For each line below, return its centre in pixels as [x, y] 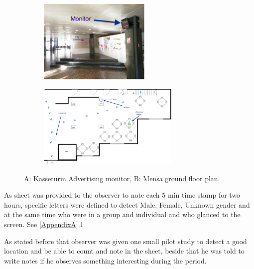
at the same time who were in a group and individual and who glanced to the [122, 214]
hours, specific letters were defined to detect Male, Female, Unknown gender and [127, 204]
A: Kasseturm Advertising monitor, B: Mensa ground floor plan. [122, 178]
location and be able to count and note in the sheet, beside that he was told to [124, 251]
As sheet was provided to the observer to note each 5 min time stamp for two [122, 195]
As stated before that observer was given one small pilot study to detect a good [126, 241]
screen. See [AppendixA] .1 [44, 224]
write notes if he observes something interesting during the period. [105, 260]
